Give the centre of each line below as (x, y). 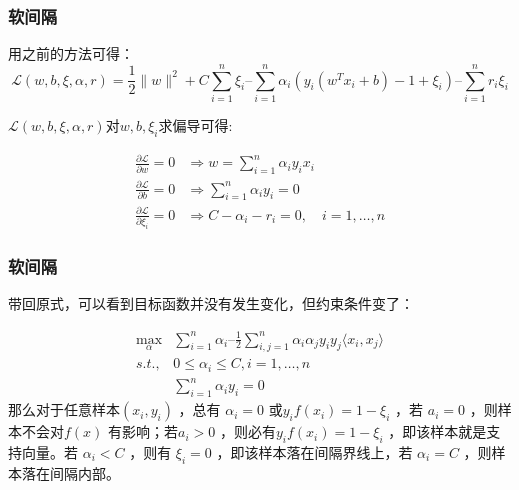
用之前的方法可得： (71, 53)
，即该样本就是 (437, 431)
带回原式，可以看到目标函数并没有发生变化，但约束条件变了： (211, 303)
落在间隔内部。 (70, 472)
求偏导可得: (195, 124)
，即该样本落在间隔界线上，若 (314, 452)
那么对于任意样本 (64, 409)
